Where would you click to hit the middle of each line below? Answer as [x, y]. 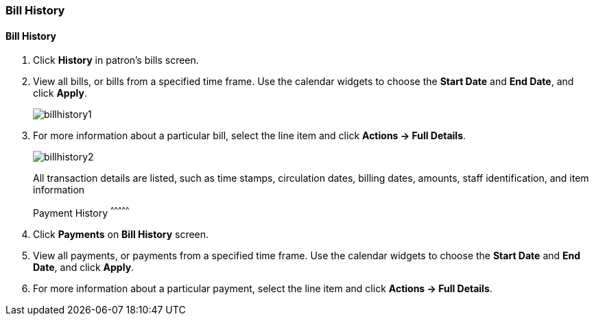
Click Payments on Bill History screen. [121, 234]
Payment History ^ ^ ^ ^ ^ [81, 212]
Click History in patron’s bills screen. [116, 60]
